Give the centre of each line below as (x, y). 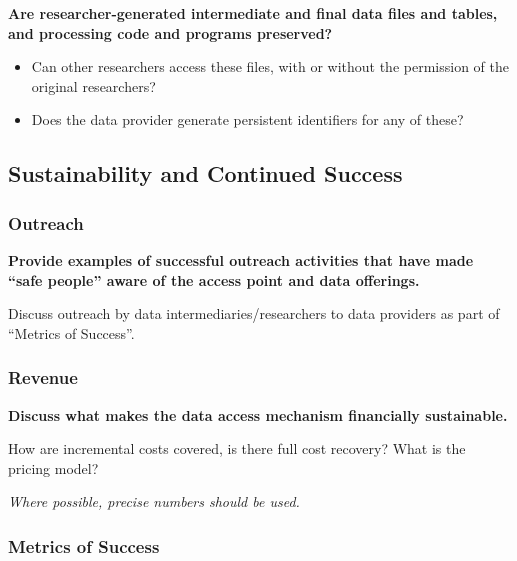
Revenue (43, 377)
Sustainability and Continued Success (205, 173)
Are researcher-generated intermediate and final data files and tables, (253, 13)
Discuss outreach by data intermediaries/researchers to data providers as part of (254, 313)
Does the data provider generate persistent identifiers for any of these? (247, 119)
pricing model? (53, 467)
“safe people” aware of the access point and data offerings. (214, 279)
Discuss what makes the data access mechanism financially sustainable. (258, 414)
